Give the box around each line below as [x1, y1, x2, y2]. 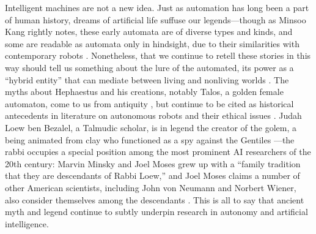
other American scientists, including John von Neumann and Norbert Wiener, [5, 181, 296, 194]
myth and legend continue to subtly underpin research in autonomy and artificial [5, 205, 308, 218]
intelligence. [5, 217, 49, 230]
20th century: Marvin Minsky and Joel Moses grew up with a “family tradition [5, 157, 301, 170]
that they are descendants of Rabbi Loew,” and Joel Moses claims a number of [5, 169, 300, 182]
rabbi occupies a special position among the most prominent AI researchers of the [5, 145, 311, 158]
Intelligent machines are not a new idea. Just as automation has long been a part [5, 1, 309, 13]
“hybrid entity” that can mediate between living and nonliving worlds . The [5, 73, 289, 86]
